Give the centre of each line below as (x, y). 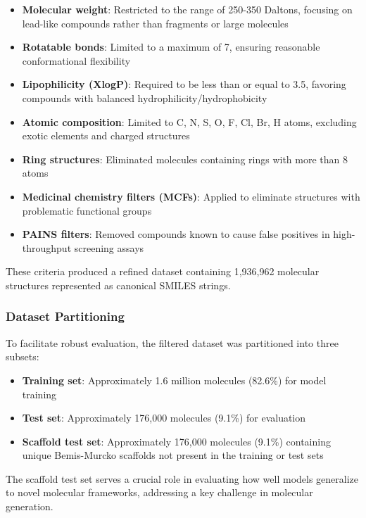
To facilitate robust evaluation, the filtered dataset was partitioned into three (172, 342)
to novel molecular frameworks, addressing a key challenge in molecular (159, 492)
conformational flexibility (76, 60)
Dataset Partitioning (65, 316)
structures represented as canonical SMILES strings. (118, 285)
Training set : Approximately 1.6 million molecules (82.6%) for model (174, 380)
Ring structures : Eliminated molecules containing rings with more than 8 (185, 159)
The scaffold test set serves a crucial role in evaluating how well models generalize (182, 478)
